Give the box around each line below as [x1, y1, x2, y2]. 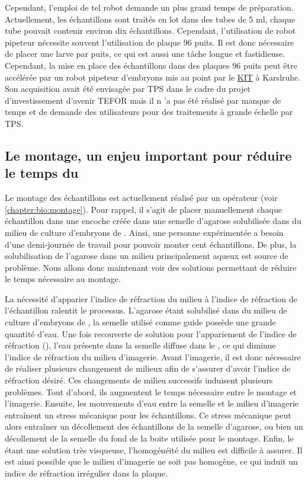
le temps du [5, 164, 79, 182]
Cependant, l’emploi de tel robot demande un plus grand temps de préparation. [5, 1, 294, 13]
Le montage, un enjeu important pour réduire [5, 146, 292, 164]
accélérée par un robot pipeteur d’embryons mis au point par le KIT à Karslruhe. [5, 71, 301, 83]
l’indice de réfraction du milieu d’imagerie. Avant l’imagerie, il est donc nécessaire [5, 350, 301, 363]
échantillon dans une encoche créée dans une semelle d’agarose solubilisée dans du [5, 215, 301, 227]
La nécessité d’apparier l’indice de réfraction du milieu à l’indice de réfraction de [5, 292, 297, 305]
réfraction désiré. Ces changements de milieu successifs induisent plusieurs [5, 374, 273, 386]
